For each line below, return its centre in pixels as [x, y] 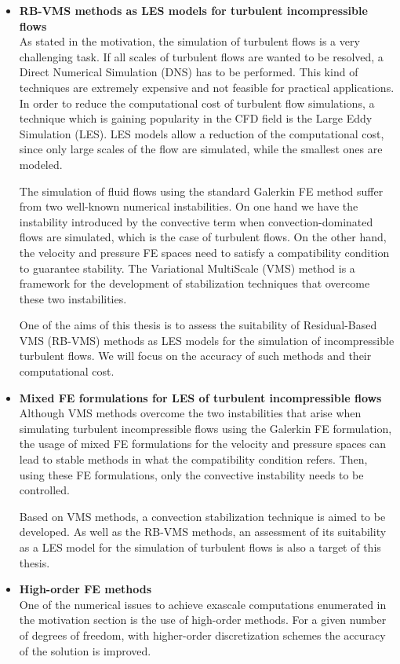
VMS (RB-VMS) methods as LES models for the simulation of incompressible [207, 340]
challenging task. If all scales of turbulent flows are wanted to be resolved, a [201, 56]
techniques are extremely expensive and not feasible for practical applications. [207, 87]
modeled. [41, 164]
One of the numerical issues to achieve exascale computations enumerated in [203, 604]
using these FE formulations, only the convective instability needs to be [191, 474]
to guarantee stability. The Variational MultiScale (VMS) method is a [187, 268]
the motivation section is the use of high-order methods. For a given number [203, 620]
